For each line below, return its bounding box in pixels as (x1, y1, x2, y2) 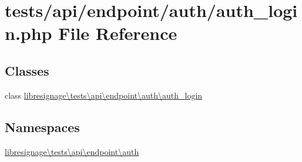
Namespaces (5, 117, 80, 136)
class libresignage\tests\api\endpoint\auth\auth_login (5, 89, 203, 101)
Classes (5, 61, 49, 79)
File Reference (58, 21, 177, 45)
